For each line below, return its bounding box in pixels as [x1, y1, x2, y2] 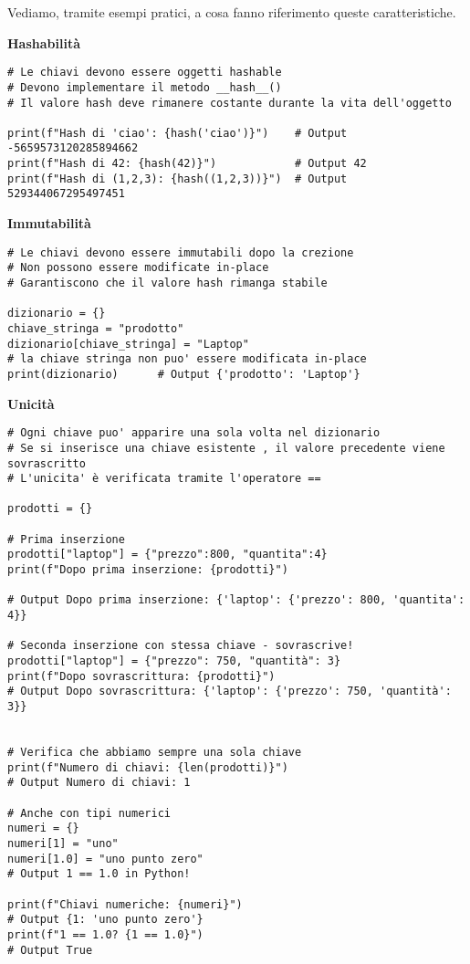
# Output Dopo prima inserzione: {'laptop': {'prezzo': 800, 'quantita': [7, 593, 465, 607]
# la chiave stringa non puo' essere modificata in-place [7, 352, 367, 366]
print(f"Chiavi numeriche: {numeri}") [7, 897, 243, 911]
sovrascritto [7, 456, 86, 470]
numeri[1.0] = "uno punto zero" [7, 852, 204, 865]
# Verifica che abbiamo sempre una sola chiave [7, 745, 302, 759]
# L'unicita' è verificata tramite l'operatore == [7, 472, 321, 486]
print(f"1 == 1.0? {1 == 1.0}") [7, 927, 204, 941]
